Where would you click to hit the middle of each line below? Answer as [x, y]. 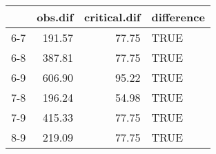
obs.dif [55, 17]
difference [178, 17]
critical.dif [112, 17]
